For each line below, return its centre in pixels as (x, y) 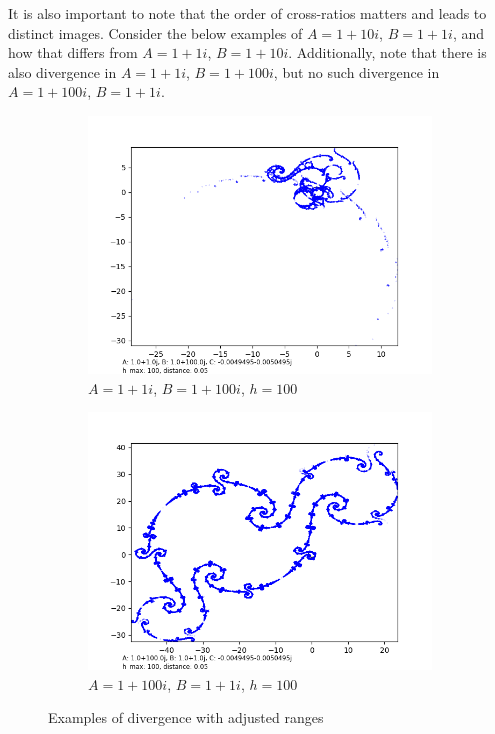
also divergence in (62, 71)
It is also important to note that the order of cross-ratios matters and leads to (247, 13)
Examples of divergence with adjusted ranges (186, 717)
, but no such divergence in (356, 71)
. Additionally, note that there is (387, 52)
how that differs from (73, 52)
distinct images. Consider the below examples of (155, 32)
